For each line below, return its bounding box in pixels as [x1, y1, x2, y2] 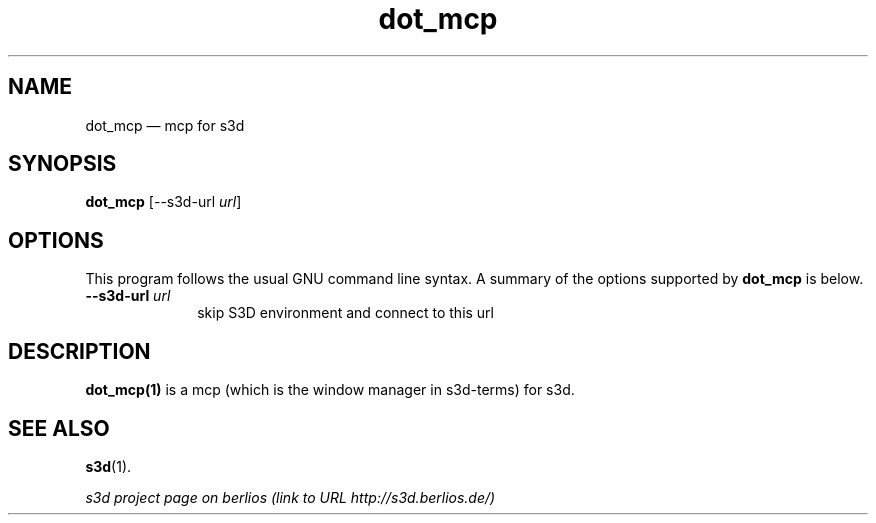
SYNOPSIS [8, 151, 117, 177]
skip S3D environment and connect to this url [197, 304, 495, 322]
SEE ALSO [8, 415, 110, 441]
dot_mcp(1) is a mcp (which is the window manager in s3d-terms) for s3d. [85, 381, 575, 399]
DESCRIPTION [8, 338, 151, 364]
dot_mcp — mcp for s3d [85, 116, 245, 134]
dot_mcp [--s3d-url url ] [85, 193, 242, 211]
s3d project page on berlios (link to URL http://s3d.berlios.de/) [85, 488, 496, 506]
